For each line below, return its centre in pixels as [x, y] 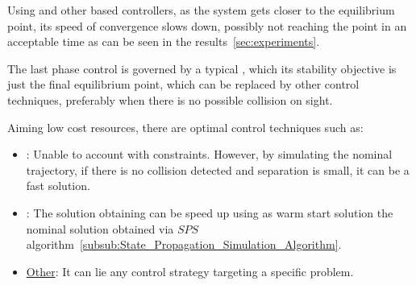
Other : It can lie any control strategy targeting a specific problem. [190, 271]
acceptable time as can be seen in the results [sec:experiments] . [164, 41]
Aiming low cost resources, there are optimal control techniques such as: [185, 127]
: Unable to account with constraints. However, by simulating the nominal [209, 154]
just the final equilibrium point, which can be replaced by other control [183, 84]
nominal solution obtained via [100, 228]
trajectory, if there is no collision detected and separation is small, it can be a [218, 169]
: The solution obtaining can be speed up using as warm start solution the [210, 212]
